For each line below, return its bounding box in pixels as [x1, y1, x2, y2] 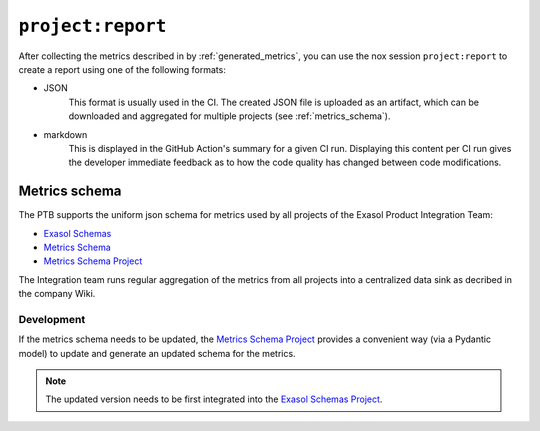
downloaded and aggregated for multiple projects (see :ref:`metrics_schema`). [68, 110, 391, 122]
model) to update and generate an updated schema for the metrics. [18, 347, 296, 359]
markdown [43, 128, 88, 140]
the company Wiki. [18, 288, 96, 300]
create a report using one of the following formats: [18, 63, 227, 75]
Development [18, 312, 86, 326]
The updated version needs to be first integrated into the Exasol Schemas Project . [45, 393, 383, 405]
